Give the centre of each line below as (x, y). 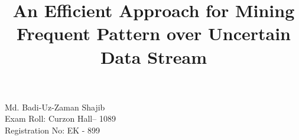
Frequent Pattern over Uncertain (154, 33)
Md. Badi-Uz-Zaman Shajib (55, 107)
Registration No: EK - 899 (53, 130)
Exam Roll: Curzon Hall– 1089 (60, 118)
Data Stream (154, 56)
